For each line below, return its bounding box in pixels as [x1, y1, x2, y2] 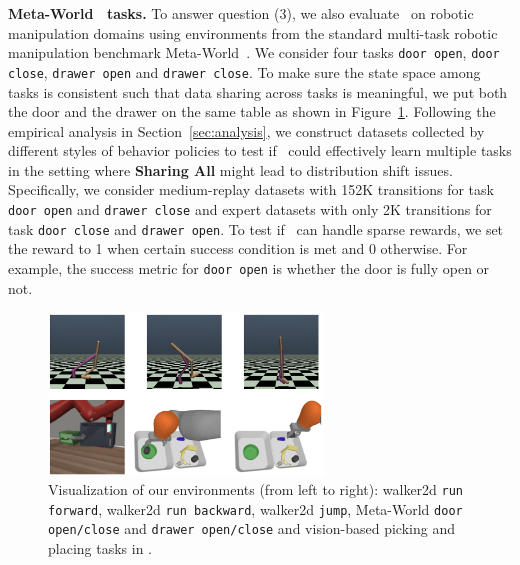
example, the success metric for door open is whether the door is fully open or [8, 257, 490, 278]
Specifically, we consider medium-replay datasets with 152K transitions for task [8, 179, 494, 200]
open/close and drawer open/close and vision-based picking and [48, 518, 455, 539]
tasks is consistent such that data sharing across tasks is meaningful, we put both [8, 81, 508, 102]
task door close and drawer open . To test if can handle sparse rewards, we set [8, 218, 504, 239]
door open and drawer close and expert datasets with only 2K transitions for [8, 199, 492, 220]
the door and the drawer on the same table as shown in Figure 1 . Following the [8, 101, 496, 122]
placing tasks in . [48, 538, 153, 559]
